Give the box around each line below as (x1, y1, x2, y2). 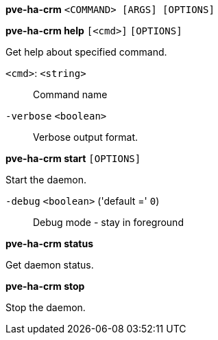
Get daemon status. (5, 259, 94, 271)
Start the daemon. (5, 174, 87, 185)
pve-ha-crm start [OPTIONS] (5, 152, 141, 164)
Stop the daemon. (5, 302, 86, 313)
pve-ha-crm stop (5, 280, 85, 292)
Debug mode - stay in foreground (33, 216, 184, 228)
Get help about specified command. (5, 46, 167, 58)
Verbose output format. (33, 131, 138, 143)
